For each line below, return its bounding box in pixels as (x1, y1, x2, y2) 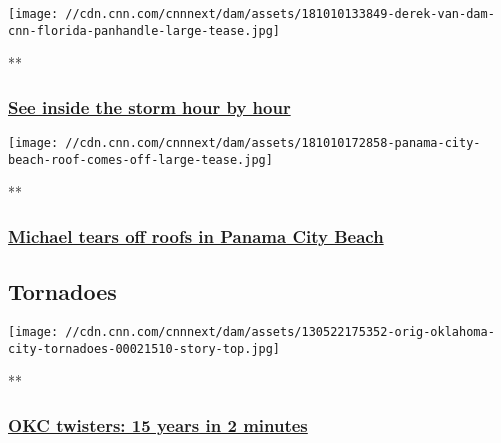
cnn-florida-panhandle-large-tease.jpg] (8, 23, 281, 38)
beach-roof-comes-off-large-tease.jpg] (8, 152, 273, 167)
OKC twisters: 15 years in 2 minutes (8, 412, 308, 437)
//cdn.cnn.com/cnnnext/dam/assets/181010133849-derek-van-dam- (65, 7, 495, 21)
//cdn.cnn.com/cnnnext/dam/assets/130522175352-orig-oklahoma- (65, 325, 495, 340)
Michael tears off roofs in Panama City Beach (8, 223, 384, 248)
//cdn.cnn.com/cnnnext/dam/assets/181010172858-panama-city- (65, 136, 481, 151)
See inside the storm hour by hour (8, 94, 291, 119)
